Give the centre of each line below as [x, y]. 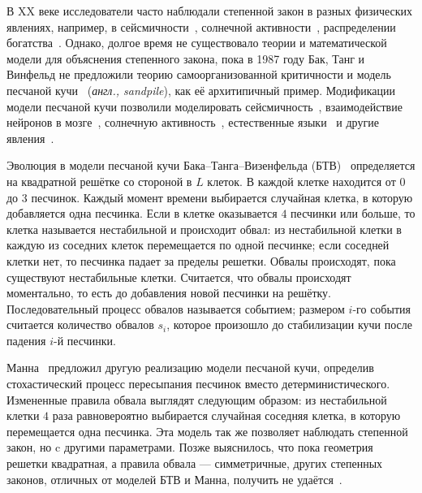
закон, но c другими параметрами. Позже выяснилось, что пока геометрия [190, 447]
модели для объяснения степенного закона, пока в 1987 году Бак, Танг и [186, 58]
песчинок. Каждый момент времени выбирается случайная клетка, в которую [222, 197]
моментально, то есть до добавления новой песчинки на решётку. [169, 293]
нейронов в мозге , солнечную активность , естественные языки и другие [193, 122]
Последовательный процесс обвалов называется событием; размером [176, 308]
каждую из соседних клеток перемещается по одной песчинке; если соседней [198, 245]
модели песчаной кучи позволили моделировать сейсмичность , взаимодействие [205, 106]
